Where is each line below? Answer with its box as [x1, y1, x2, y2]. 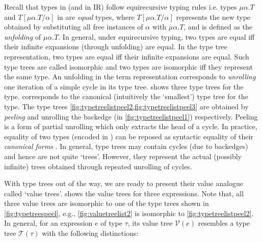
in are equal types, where [57, 11, 135, 22]
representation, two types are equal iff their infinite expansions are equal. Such [4, 51, 249, 62]
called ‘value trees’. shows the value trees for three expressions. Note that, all [4, 188, 244, 198]
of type [100, 218, 122, 228]
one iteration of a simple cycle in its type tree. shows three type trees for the [4, 81, 244, 92]
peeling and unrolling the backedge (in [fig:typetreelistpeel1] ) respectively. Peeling [4, 111, 258, 122]
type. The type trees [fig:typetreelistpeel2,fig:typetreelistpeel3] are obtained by [4, 101, 249, 111]
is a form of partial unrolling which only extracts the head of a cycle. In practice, [4, 121, 257, 132]
